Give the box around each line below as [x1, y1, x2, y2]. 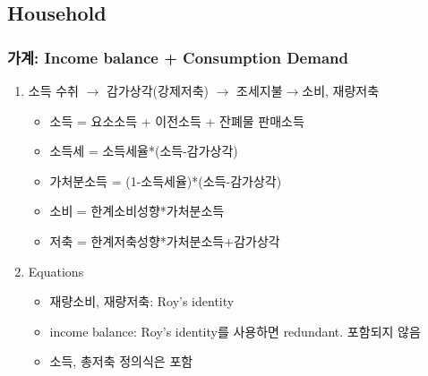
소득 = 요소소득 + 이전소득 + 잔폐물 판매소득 [49, 111, 304, 130]
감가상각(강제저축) [107, 81, 209, 99]
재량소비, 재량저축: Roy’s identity [49, 292, 235, 311]
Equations [28, 261, 84, 280]
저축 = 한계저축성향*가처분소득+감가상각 [49, 231, 280, 250]
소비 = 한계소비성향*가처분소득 [49, 201, 225, 220]
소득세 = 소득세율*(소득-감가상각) [49, 141, 238, 160]
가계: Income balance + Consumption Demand [7, 46, 348, 68]
